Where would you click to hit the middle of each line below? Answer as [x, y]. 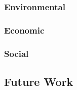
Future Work [39, 81]
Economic [24, 30]
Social [16, 53]
